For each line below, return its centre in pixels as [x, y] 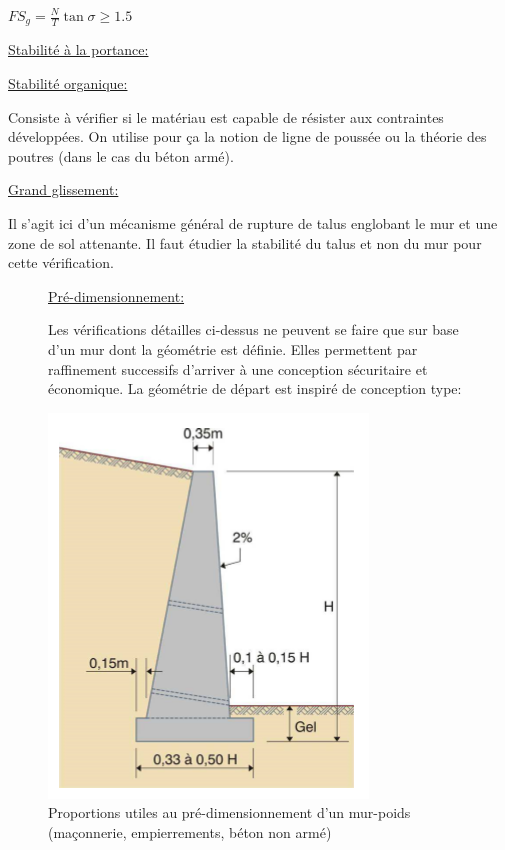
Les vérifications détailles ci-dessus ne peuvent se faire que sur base [253, 329]
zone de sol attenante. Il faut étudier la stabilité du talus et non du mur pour [245, 242]
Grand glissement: [63, 189]
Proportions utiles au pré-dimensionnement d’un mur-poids [229, 812]
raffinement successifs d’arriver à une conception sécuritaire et [238, 368]
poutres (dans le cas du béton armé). [121, 155]
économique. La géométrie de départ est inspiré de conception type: [255, 388]
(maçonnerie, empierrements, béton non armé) [190, 831]
